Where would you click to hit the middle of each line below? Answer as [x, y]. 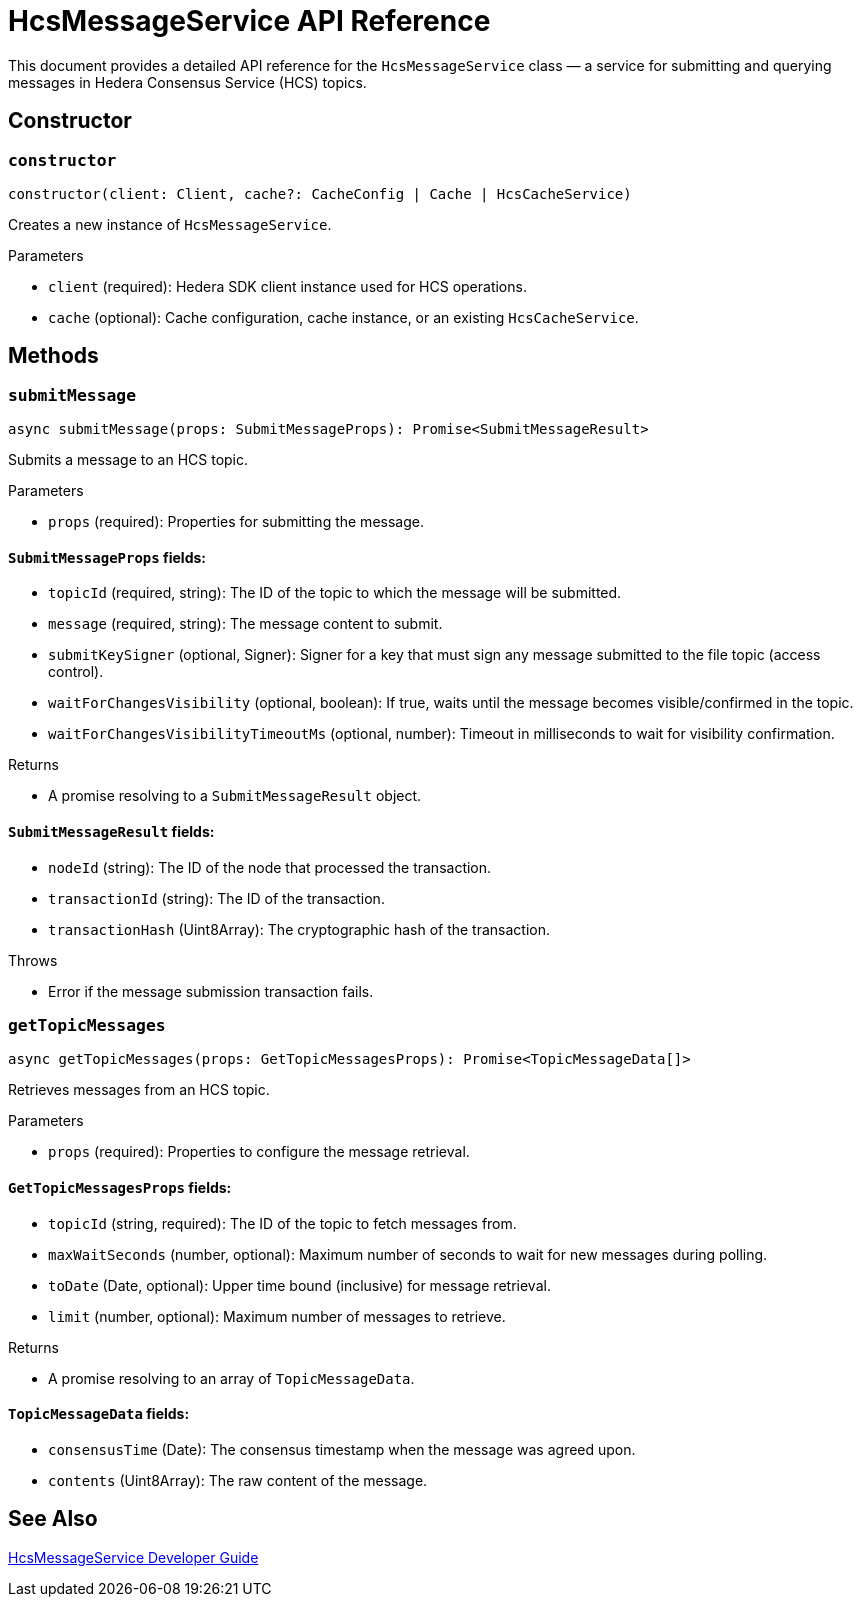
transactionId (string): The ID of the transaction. [216, 898]
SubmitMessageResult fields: [111, 832]
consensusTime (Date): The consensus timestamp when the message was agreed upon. [342, 1449]
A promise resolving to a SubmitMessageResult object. [235, 796]
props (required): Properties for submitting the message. [236, 522]
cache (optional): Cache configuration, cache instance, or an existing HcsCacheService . [343, 317]
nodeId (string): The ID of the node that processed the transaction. [270, 867]
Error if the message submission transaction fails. [211, 991]
